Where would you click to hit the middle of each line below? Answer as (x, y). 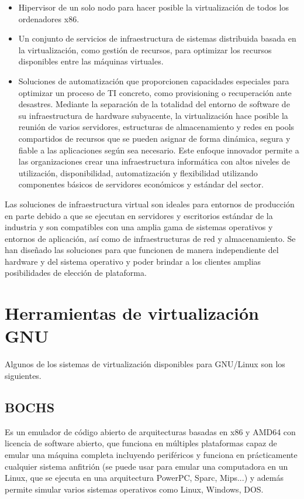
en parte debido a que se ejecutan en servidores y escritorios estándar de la (139, 215)
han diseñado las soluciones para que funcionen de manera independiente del (142, 250)
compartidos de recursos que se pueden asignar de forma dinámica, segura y (154, 138)
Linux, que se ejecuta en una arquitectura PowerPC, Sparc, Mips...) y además (144, 478)
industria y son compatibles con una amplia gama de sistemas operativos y (139, 227)
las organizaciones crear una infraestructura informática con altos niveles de (154, 161)
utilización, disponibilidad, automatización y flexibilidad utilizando (138, 172)
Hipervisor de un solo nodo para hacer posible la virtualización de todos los (154, 7)
